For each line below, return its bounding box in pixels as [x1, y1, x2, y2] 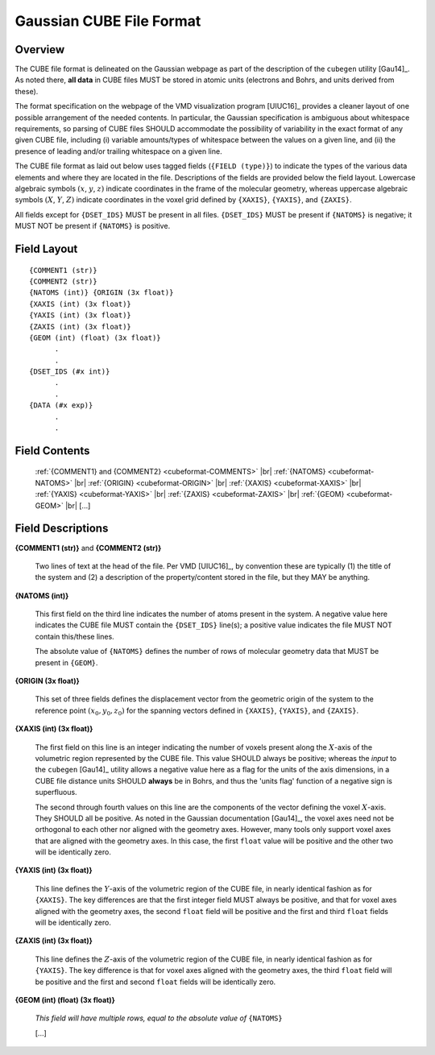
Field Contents [14, 444, 90, 457]
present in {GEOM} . [35, 657, 98, 668]
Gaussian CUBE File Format [14, 12, 201, 30]
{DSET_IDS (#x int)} [29, 367, 110, 376]
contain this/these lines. [35, 631, 114, 641]
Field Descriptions [14, 522, 109, 536]
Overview [14, 43, 65, 56]
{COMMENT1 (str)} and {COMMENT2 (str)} [14, 543, 162, 552]
